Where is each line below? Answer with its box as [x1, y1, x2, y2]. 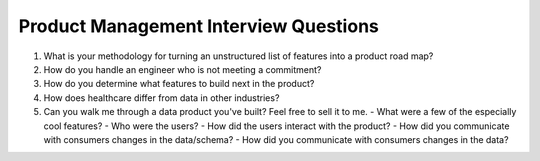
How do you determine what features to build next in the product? [43, 78, 315, 90]
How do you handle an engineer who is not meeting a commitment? [43, 63, 322, 75]
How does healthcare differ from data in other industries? [43, 91, 280, 104]
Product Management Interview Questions [18, 15, 379, 37]
